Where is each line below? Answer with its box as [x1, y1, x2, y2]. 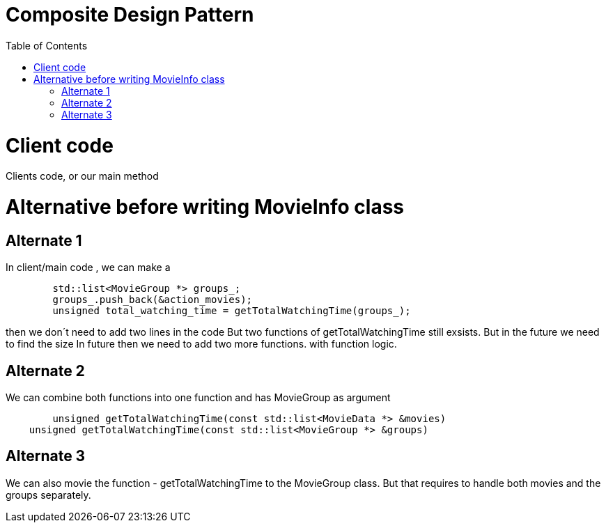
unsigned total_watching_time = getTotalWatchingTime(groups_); [52, 305, 411, 317]
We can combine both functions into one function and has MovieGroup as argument [6, 391, 391, 404]
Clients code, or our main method [6, 170, 159, 183]
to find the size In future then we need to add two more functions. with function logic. [6, 338, 397, 350]
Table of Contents [6, 39, 88, 52]
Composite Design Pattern [6, 3, 254, 26]
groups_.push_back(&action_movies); [52, 294, 253, 306]
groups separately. [6, 488, 91, 501]
